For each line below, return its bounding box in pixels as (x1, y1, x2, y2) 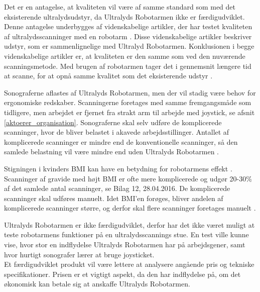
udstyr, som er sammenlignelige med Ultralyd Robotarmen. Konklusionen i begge (4, 41, 254, 51)
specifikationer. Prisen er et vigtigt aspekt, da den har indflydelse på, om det (4, 268, 241, 279)
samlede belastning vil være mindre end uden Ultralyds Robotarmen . (4, 146, 219, 157)
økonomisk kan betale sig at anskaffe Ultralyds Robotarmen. (4, 278, 190, 289)
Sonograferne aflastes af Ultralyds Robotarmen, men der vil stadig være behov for (4, 87, 256, 98)
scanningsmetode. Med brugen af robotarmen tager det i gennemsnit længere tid (4, 60, 251, 71)
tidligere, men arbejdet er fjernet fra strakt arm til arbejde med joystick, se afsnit (4, 107, 255, 117)
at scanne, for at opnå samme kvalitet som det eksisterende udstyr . (4, 70, 213, 81)
